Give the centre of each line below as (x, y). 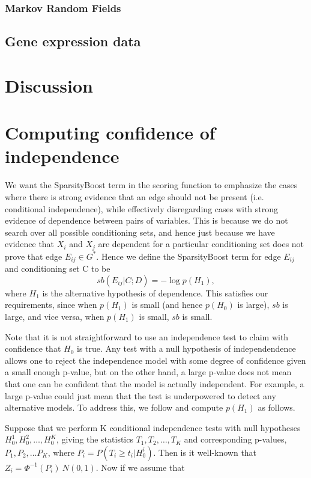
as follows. (276, 407)
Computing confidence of (110, 133)
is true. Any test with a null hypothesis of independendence (186, 348)
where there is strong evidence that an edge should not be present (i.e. (134, 196)
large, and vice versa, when (55, 316)
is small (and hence (167, 305)
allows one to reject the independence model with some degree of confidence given (155, 360)
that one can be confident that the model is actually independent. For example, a (155, 383)
